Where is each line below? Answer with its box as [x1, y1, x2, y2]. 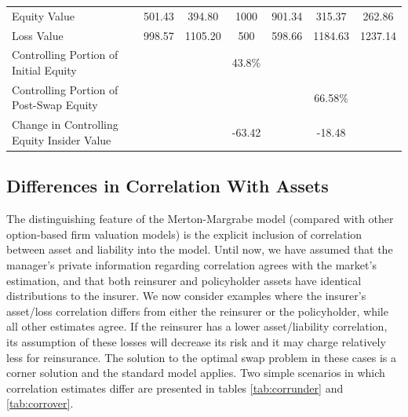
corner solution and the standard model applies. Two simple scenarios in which [6, 364, 385, 381]
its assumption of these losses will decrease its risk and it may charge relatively [6, 333, 386, 349]
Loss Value [12, 27, 64, 43]
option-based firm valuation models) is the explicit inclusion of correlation [6, 225, 362, 242]
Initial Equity [12, 62, 77, 79]
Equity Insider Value [12, 131, 111, 148]
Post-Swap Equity [12, 97, 98, 113]
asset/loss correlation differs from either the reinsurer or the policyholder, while [6, 302, 388, 319]
